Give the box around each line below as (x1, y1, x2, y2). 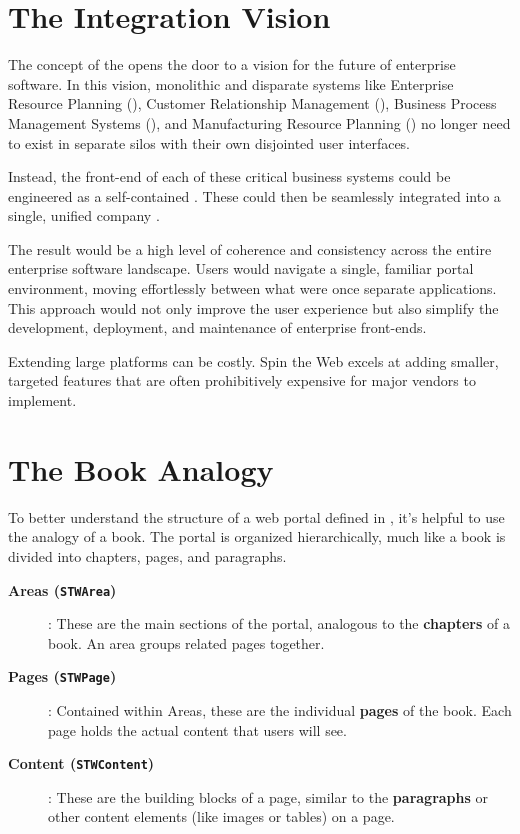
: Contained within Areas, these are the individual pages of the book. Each (48, 700, 512, 721)
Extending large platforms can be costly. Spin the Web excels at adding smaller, (8, 350, 499, 371)
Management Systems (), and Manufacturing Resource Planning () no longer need (8, 112, 511, 133)
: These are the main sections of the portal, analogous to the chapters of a (48, 613, 510, 634)
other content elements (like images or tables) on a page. (48, 806, 395, 827)
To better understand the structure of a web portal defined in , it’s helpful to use (8, 506, 505, 527)
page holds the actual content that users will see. (48, 719, 347, 740)
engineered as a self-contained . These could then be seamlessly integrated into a (8, 185, 501, 206)
